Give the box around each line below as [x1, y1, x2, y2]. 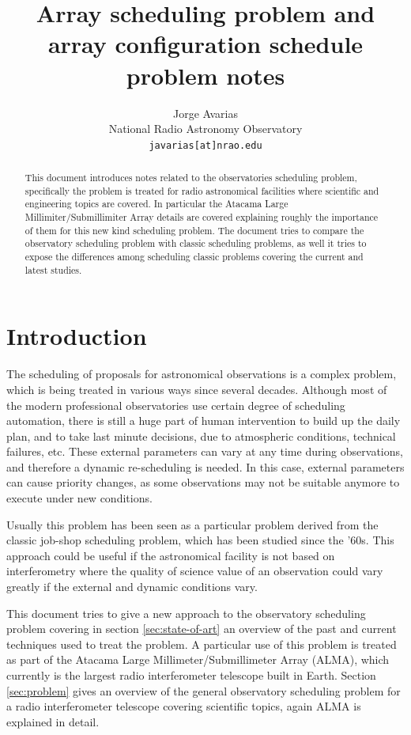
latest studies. [25, 263, 82, 276]
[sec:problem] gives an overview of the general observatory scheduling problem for [6, 682, 401, 699]
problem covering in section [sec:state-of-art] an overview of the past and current [6, 620, 397, 637]
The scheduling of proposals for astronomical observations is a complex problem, [6, 366, 397, 382]
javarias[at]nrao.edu [149, 139, 262, 151]
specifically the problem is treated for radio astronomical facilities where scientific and [25, 184, 379, 197]
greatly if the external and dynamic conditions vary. [6, 578, 258, 595]
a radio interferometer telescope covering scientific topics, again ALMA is [6, 698, 361, 714]
